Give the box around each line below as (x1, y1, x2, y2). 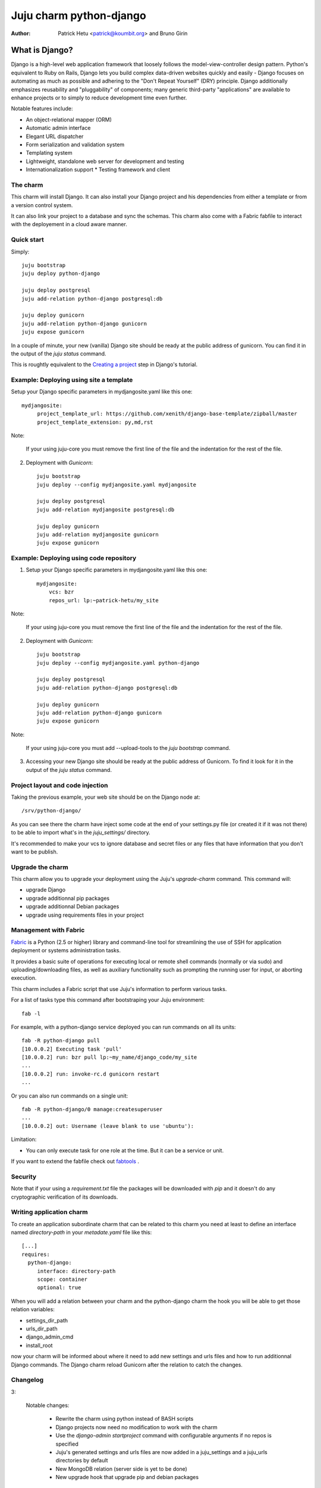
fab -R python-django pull (21, 1037, 100, 1044)
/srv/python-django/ (21, 807, 81, 814)
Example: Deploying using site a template (11, 376, 133, 384)
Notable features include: (11, 105, 73, 112)
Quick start (11, 236, 45, 244)
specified (55, 1440, 78, 1448)
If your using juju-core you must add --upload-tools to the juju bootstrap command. (26, 745, 231, 752)
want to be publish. (11, 848, 58, 855)
